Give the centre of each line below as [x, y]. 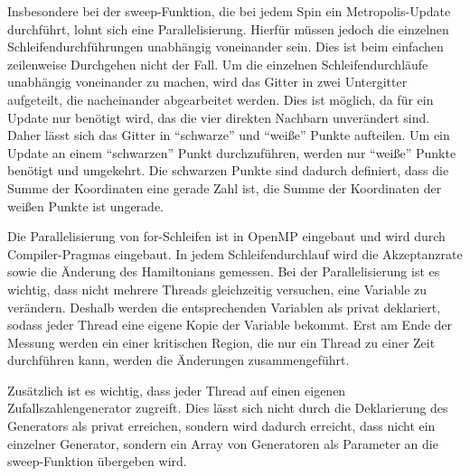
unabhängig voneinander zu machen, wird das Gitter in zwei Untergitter [207, 82]
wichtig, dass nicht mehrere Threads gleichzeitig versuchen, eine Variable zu [217, 289]
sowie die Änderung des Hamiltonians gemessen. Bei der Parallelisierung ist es [224, 271]
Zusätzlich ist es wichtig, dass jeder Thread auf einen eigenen [177, 390]
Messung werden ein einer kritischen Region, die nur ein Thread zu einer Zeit [221, 342]
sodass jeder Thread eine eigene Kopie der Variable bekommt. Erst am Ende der [230, 325]
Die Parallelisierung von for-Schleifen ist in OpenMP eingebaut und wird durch [226, 236]
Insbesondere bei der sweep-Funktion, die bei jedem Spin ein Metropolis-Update [229, 11]
